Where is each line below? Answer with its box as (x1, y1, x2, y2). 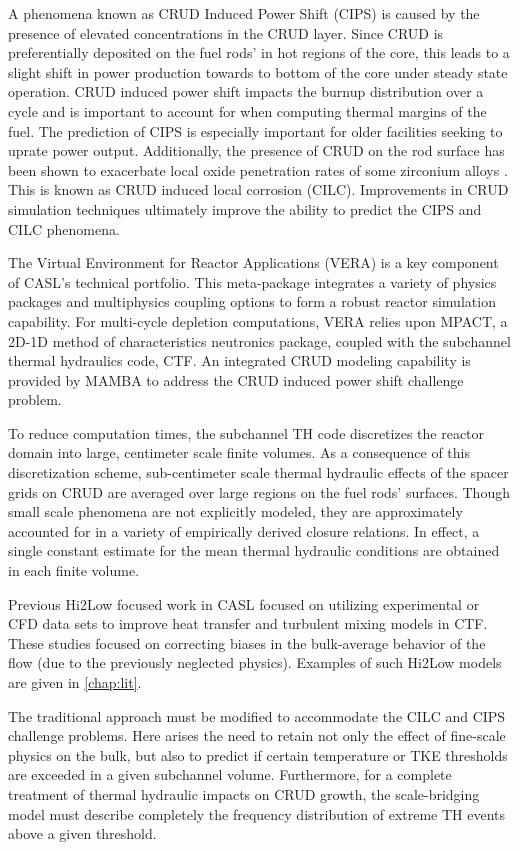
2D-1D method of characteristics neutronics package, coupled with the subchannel (8, 330, 511, 351)
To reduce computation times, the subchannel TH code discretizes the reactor (8, 422, 485, 443)
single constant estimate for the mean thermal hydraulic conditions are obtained (8, 540, 500, 561)
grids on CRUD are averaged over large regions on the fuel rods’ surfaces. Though (8, 481, 510, 502)
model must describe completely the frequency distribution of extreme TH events (8, 803, 506, 824)
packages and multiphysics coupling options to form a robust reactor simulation (8, 291, 496, 312)
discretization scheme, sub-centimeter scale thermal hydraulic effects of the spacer (8, 462, 509, 483)
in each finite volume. (8, 560, 140, 581)
